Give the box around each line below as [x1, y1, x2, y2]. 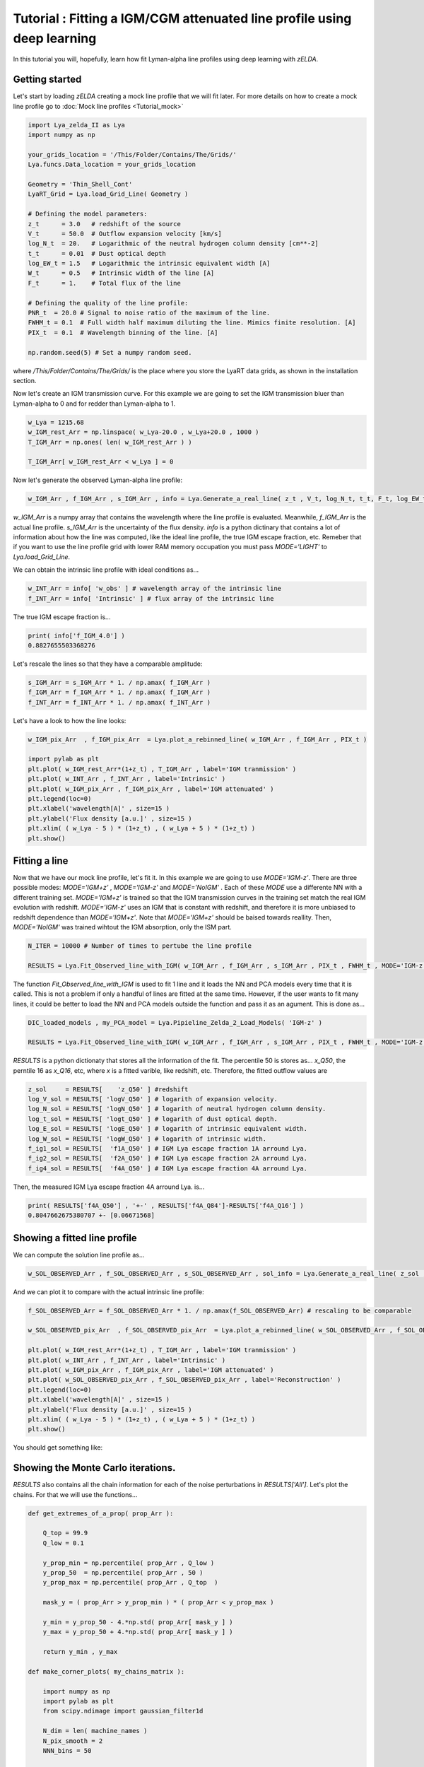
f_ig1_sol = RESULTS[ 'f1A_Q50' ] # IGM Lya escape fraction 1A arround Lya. [28, 1145, 307, 1153]
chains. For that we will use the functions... [13, 1490, 138, 1498]
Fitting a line [13, 855, 69, 867]
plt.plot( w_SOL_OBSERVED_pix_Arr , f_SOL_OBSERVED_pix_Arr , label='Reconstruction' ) [28, 1375, 341, 1384]
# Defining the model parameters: [28, 210, 148, 218]
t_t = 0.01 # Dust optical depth [28, 250, 166, 257]
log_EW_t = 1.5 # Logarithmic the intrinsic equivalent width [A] [28, 259, 271, 268]
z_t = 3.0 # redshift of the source [28, 220, 182, 228]
